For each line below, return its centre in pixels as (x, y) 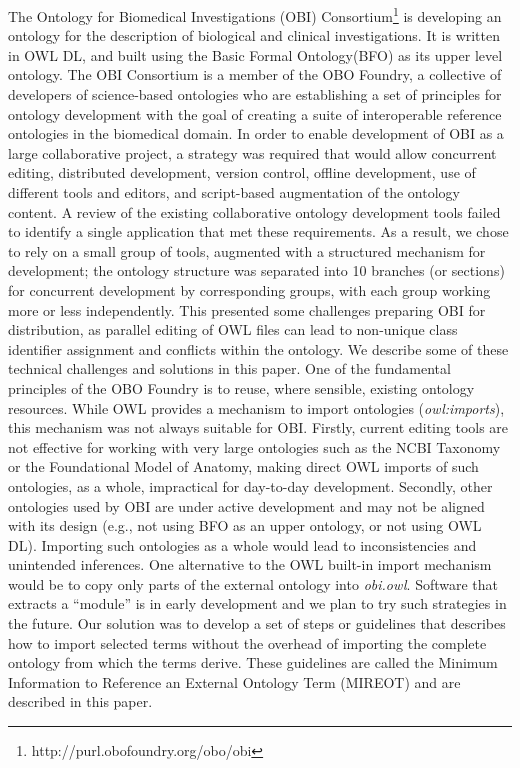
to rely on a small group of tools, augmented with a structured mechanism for (247, 250)
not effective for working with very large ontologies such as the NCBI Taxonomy (254, 446)
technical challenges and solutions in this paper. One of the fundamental (229, 368)
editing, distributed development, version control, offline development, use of (242, 172)
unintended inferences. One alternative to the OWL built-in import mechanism (250, 564)
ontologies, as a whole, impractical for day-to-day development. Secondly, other (250, 485)
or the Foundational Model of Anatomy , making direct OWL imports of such (243, 466)
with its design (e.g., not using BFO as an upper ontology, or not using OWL (245, 525)
